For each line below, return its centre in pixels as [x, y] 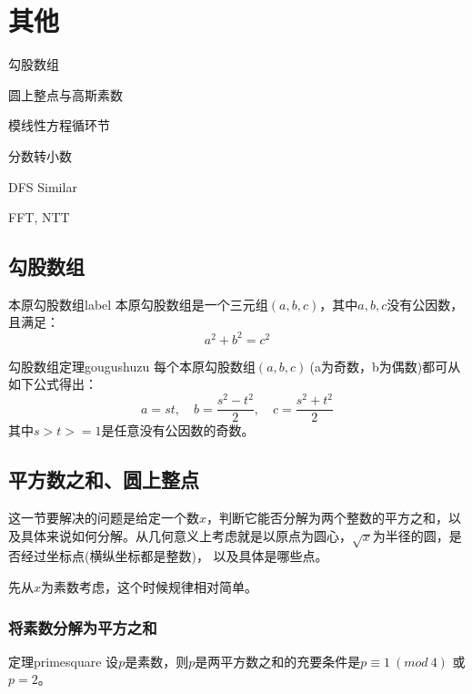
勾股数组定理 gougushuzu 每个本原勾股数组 [132, 366]
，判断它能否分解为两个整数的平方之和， [328, 518]
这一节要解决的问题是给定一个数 [104, 518]
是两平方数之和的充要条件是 [278, 661]
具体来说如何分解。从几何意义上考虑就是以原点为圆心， [186, 535]
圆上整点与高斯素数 [65, 94]
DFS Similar [43, 186]
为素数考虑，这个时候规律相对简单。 [150, 587]
